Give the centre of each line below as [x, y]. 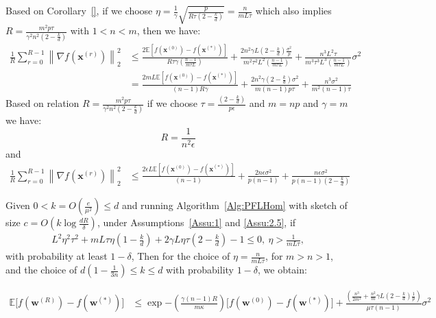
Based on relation [43, 103]
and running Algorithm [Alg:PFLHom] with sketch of [234, 205]
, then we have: [169, 30]
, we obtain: [282, 270]
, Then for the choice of [181, 256]
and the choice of [41, 270]
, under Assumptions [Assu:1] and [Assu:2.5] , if [196, 222]
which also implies [293, 10]
